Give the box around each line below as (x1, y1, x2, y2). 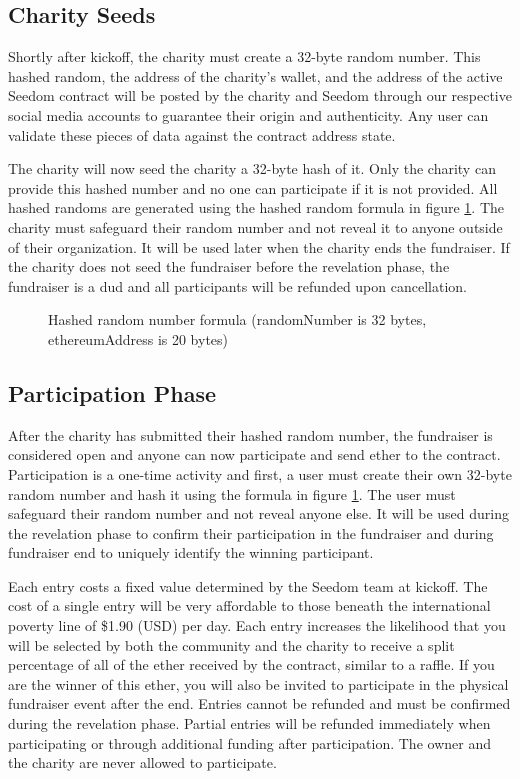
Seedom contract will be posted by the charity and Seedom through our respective (8, 85, 512, 106)
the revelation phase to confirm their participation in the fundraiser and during (8, 522, 494, 543)
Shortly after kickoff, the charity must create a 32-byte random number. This (8, 46, 481, 67)
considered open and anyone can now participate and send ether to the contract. (8, 444, 501, 465)
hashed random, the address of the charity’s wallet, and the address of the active (8, 65, 503, 86)
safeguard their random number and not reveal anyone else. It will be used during (8, 503, 509, 524)
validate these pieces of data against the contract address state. (8, 124, 396, 145)
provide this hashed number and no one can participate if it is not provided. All (8, 177, 498, 198)
